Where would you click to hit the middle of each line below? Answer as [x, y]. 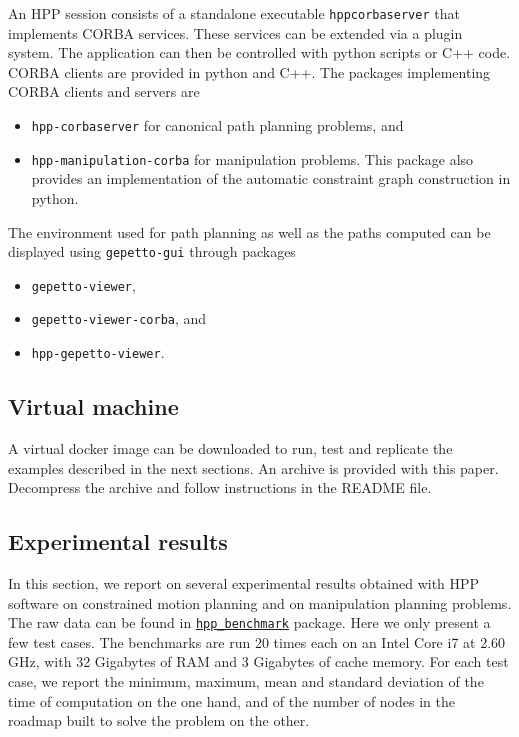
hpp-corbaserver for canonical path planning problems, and [217, 125]
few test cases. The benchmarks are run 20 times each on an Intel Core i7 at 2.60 [257, 641]
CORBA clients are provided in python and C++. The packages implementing [249, 71]
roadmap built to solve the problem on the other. [159, 720]
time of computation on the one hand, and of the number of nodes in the [231, 700]
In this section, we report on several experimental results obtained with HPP [244, 582]
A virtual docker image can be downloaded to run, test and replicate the [230, 447]
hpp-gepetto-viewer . [98, 352]
